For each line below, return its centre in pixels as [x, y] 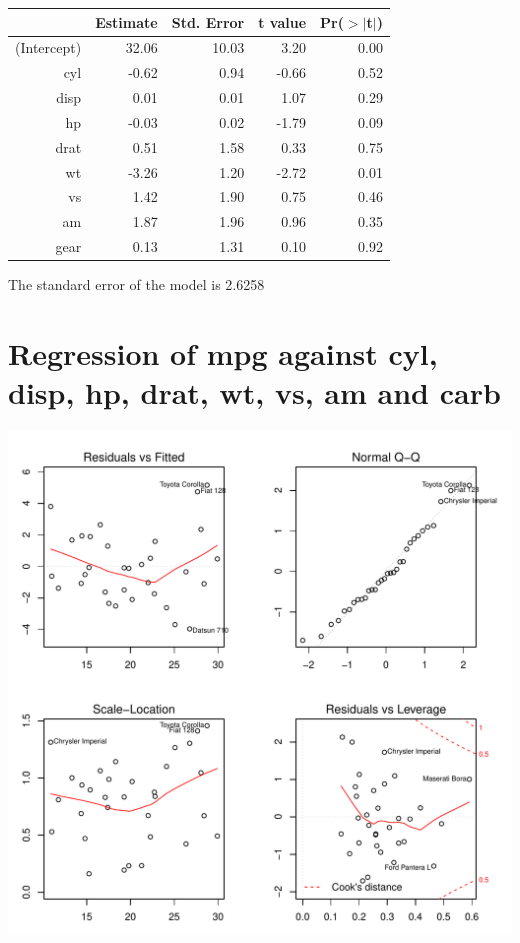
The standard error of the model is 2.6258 [136, 284]
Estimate [126, 21]
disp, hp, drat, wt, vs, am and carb [254, 392]
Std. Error [208, 21]
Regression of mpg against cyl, [223, 352]
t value [282, 21]
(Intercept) [48, 47]
